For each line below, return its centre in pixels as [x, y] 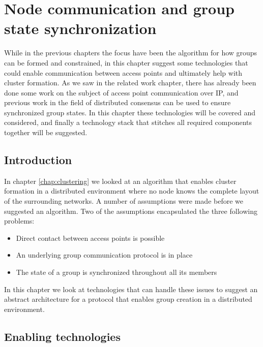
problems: [19, 221]
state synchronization [80, 28]
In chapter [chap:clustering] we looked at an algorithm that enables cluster [120, 181]
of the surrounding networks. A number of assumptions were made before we [124, 201]
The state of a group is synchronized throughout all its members [116, 272]
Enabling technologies [62, 336]
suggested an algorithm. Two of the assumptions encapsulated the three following [131, 211]
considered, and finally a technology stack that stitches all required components [128, 122]
